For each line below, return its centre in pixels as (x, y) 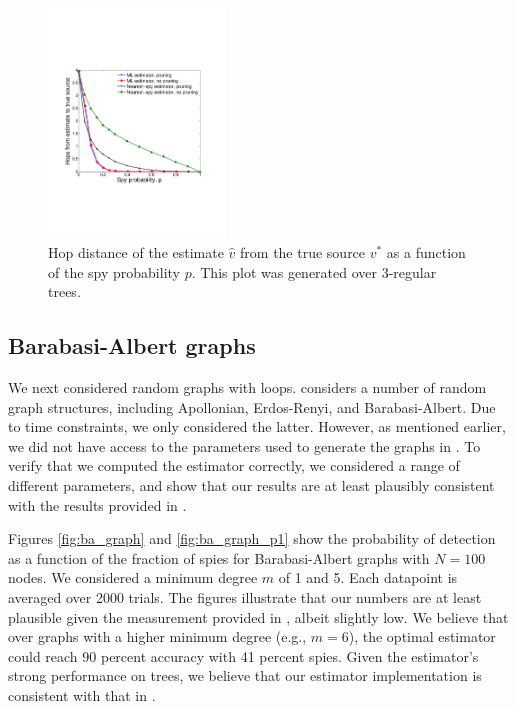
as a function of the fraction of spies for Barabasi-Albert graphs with (219, 557)
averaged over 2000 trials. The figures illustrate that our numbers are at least (245, 596)
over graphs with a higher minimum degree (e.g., (157, 636)
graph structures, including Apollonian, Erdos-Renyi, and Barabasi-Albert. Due (252, 406)
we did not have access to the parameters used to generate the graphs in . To (244, 445)
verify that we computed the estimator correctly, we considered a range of (234, 465)
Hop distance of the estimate (136, 251)
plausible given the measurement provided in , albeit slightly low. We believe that (258, 616)
